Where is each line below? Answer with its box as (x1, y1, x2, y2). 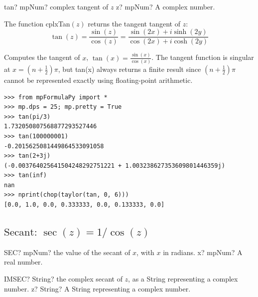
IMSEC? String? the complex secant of (4, 274, 123, 284)
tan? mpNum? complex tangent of (4, 1, 109, 11)
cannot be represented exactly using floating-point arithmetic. (4, 74, 193, 85)
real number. (4, 257, 43, 267)
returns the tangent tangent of (88, 18, 180, 28)
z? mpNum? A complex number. (116, 1, 215, 11)
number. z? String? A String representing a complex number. (4, 283, 191, 294)
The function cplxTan (4, 18, 70, 28)
